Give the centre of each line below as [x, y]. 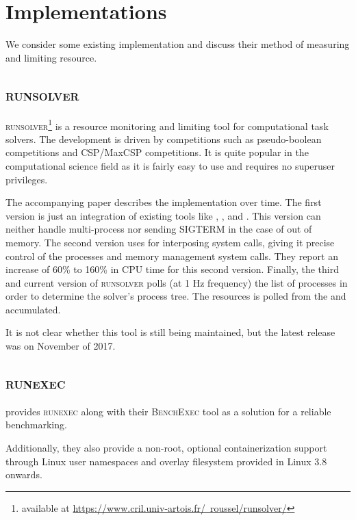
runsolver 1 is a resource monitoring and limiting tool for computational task [167, 125]
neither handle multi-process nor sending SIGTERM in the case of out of [159, 229]
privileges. [27, 179]
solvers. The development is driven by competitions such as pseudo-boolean [164, 139]
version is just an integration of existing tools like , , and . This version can [163, 215]
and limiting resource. [51, 57]
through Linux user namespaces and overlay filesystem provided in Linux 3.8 [166, 461]
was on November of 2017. [61, 346]
